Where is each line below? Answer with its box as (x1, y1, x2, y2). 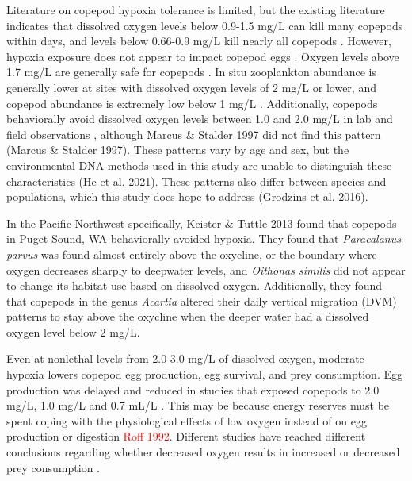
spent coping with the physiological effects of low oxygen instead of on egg (6, 412, 367, 429)
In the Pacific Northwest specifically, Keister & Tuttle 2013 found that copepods (6, 214, 397, 231)
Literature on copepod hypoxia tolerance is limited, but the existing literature (6, 2, 385, 17)
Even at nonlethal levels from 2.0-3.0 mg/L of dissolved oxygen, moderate (6, 350, 364, 367)
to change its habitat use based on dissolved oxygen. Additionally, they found (6, 277, 383, 294)
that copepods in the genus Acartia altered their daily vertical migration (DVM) (6, 292, 397, 309)
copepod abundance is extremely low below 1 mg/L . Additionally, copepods (6, 94, 378, 111)
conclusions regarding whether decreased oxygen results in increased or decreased (6, 444, 400, 460)
